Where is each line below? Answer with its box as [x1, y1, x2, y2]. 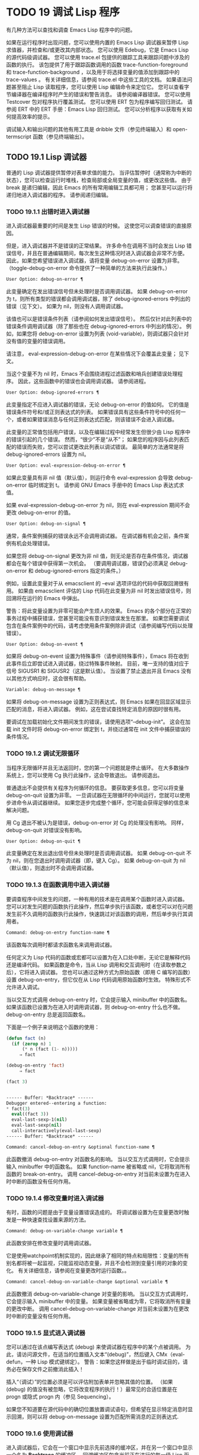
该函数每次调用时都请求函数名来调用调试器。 [6, 941, 115, 948]
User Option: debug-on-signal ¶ [6, 521, 86, 527]
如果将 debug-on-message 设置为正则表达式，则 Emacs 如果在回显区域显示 [6, 698, 191, 705]
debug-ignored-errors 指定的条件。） [34, 567, 124, 574]
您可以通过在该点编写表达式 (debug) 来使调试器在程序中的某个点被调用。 [6, 1343, 185, 1351]
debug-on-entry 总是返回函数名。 [6, 1010, 89, 1018]
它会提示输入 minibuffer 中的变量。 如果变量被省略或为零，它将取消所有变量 [6, 1298, 191, 1305]
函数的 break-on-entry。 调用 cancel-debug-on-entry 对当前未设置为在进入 [6, 1170, 191, 1177]
